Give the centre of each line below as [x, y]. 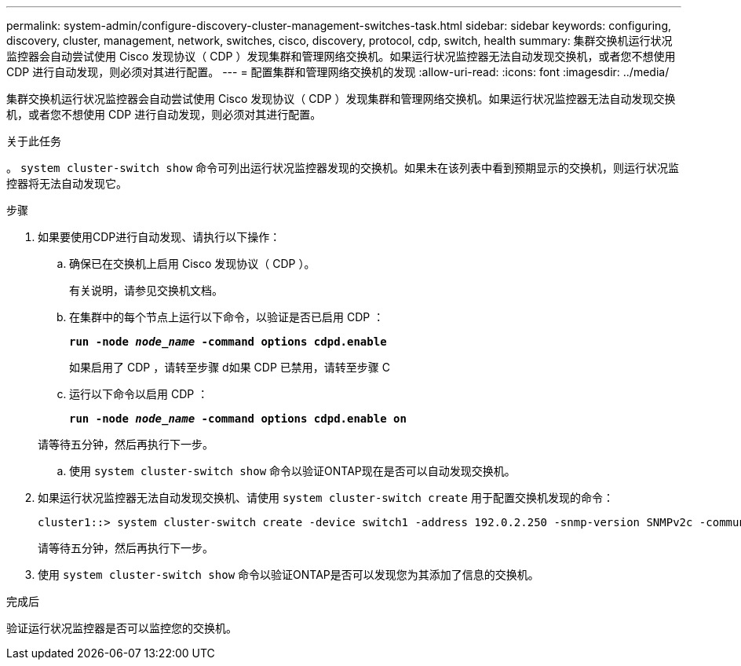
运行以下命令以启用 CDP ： [139, 394]
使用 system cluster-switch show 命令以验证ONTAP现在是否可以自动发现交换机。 [292, 471]
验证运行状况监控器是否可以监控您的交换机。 [122, 628]
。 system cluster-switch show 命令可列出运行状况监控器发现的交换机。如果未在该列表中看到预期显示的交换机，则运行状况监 [343, 168]
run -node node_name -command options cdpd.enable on [238, 419]
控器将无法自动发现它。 [67, 183]
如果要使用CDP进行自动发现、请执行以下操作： [159, 237]
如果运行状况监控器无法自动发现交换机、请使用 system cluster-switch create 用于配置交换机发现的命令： [326, 498]
